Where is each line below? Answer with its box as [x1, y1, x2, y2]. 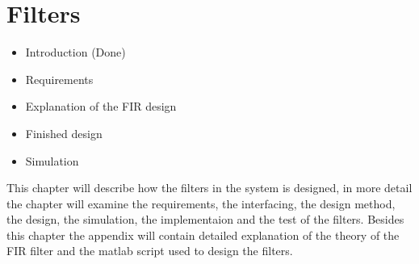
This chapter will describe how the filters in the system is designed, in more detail [6, 179, 413, 196]
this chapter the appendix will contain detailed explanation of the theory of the [6, 226, 400, 243]
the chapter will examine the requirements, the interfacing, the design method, [6, 195, 396, 212]
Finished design [25, 124, 103, 141]
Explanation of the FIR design [25, 98, 177, 115]
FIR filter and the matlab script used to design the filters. [6, 242, 293, 259]
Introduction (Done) [25, 44, 126, 61]
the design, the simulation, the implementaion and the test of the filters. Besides [6, 211, 404, 228]
